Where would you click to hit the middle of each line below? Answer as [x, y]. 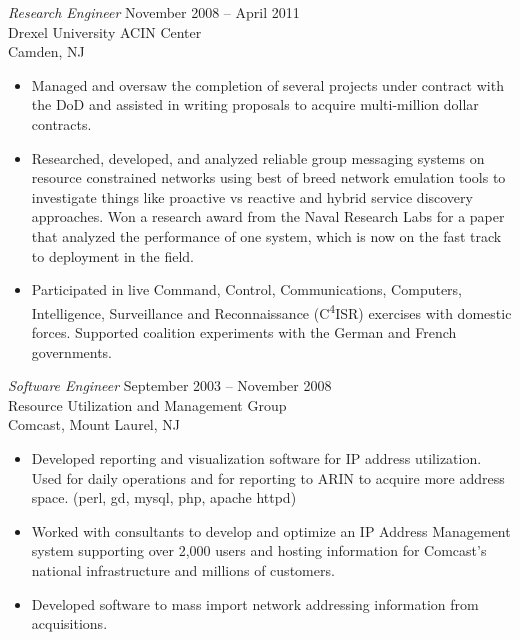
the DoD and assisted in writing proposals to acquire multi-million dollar [255, 104]
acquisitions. [69, 623]
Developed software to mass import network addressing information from [255, 603]
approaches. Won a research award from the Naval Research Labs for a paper [268, 216]
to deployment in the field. [112, 255]
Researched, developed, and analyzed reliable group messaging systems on [258, 157]
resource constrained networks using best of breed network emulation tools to [268, 177]
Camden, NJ [46, 51]
